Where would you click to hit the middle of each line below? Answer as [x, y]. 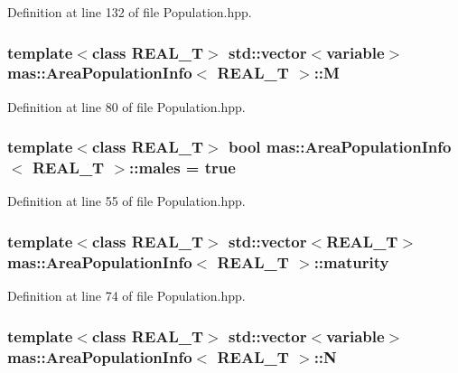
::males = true [182, 168]
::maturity [351, 261]
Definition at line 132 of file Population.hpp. [130, 12]
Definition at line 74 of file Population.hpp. [126, 296]
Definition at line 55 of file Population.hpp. [126, 201]
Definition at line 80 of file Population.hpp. [126, 106]
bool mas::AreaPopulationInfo [340, 147]
